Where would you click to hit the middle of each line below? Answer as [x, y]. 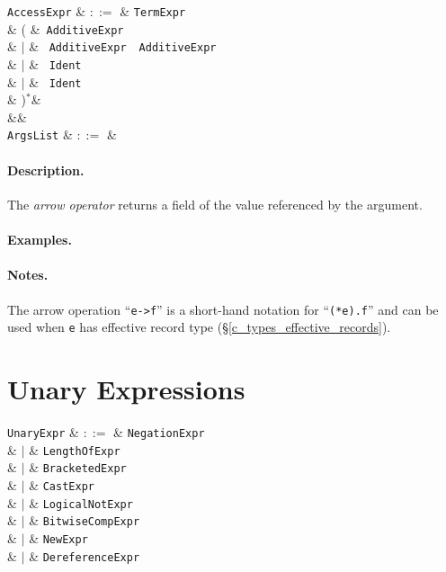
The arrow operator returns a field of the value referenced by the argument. [215, 204]
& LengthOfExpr [75, 449]
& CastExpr [62, 484]
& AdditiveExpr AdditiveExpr [123, 46]
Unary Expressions [126, 389]
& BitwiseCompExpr [85, 520]
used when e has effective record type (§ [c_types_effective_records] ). [199, 327]
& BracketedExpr [78, 467]
